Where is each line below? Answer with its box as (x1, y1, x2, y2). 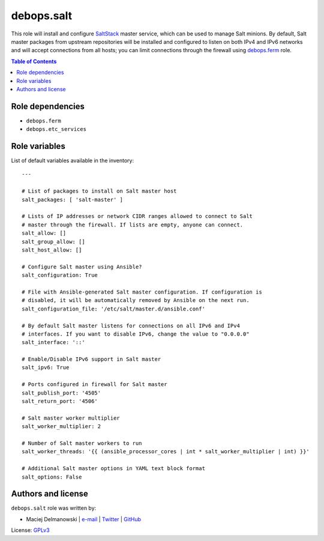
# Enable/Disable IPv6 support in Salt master (22, 356, 161, 363)
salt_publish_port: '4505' (22, 389, 101, 396)
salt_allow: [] (22, 230, 67, 237)
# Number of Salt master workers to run (22, 440, 142, 447)
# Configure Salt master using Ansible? (22, 263, 142, 270)
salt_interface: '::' (22, 339, 85, 346)
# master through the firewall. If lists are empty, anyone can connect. (22, 221, 244, 228)
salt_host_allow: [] (22, 247, 82, 253)
